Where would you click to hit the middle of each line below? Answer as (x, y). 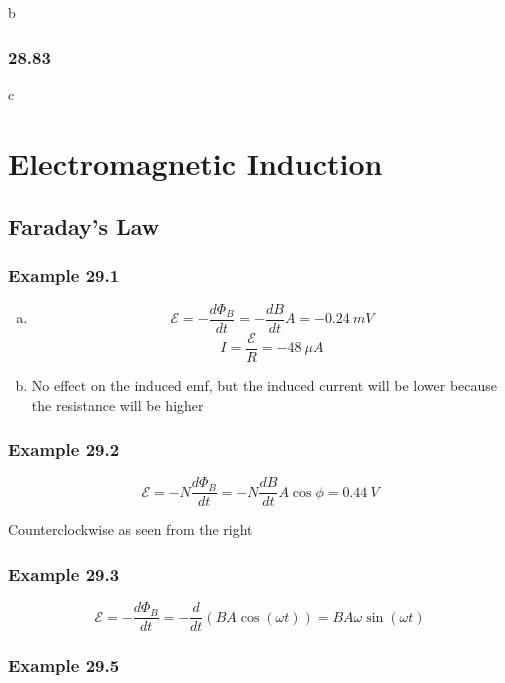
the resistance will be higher (117, 404)
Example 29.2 (64, 449)
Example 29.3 (64, 573)
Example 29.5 (64, 665)
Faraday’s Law (84, 226)
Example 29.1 (64, 275)
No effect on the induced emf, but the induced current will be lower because (264, 384)
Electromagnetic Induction (195, 162)
